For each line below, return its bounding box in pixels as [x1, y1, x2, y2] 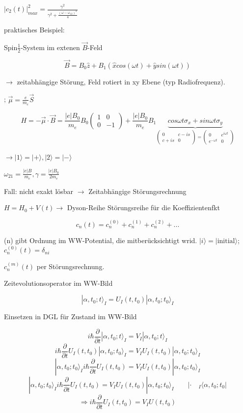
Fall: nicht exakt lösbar [4, 186, 74, 196]
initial [217, 237, 235, 245]
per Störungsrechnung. [36, 261, 105, 272]
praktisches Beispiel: [4, 24, 65, 34]
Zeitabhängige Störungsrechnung [88, 186, 187, 196]
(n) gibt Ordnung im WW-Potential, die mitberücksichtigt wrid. [4, 235, 197, 245]
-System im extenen [21, 42, 80, 52]
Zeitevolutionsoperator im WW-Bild [4, 277, 113, 288]
